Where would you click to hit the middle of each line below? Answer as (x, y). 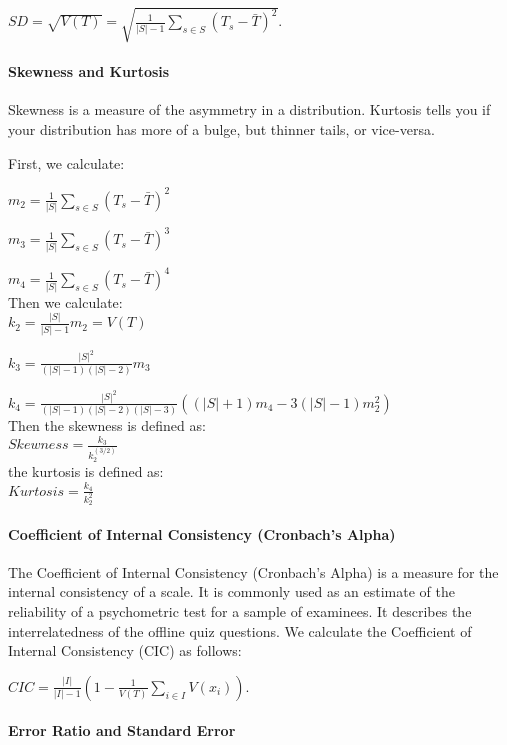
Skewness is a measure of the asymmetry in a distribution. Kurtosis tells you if (249, 109)
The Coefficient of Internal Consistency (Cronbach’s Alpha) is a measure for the (253, 571)
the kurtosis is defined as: (86, 471)
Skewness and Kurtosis (89, 71)
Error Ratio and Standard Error (122, 730)
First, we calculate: (66, 162)
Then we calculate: (65, 301)
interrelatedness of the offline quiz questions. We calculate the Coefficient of (240, 630)
